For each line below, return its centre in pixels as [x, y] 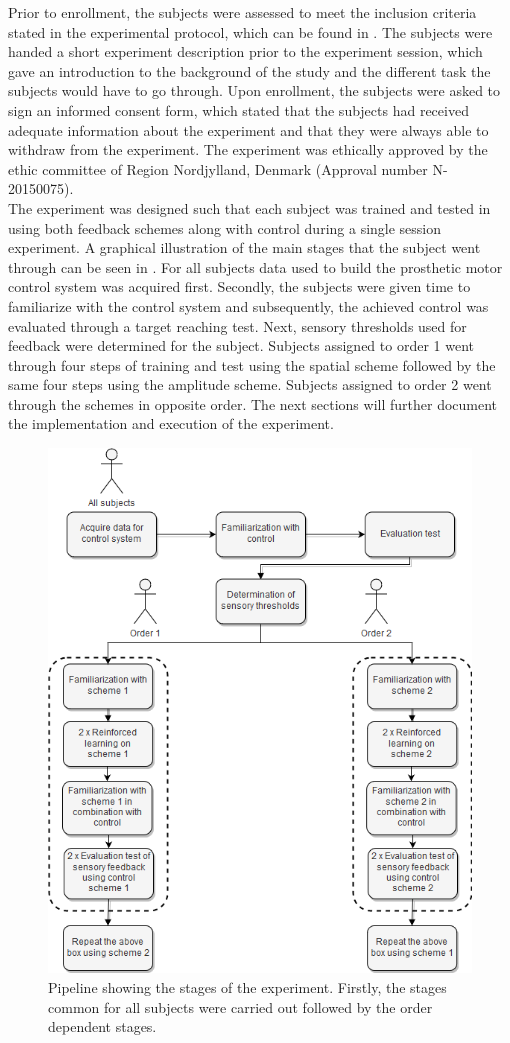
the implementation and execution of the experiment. [171, 423]
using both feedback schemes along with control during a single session [225, 227]
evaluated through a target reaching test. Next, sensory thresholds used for [237, 325]
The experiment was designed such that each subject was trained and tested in [249, 207]
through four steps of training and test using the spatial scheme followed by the [252, 364]
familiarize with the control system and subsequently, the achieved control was [248, 305]
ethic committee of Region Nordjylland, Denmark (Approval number [218, 168]
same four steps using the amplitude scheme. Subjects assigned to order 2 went [250, 384]
